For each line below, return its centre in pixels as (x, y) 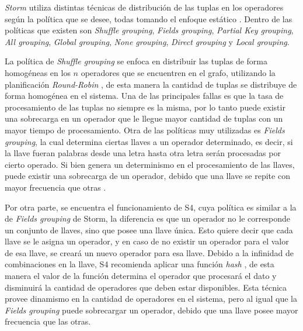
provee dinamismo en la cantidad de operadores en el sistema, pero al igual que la (151, 299)
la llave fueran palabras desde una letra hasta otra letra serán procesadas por (143, 153)
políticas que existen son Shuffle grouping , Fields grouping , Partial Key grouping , (149, 30)
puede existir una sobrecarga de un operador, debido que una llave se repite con (147, 176)
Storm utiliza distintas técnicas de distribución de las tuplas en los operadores (144, 7)
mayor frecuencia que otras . (55, 187)
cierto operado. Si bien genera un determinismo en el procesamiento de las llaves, (150, 164)
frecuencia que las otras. (48, 321)
